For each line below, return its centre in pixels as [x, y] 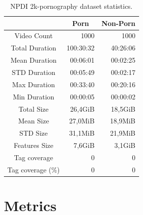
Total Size [33, 108]
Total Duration [34, 48]
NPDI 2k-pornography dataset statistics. [71, 6]
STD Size [33, 133]
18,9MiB [123, 121]
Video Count [34, 36]
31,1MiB [82, 133]
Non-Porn [118, 23]
